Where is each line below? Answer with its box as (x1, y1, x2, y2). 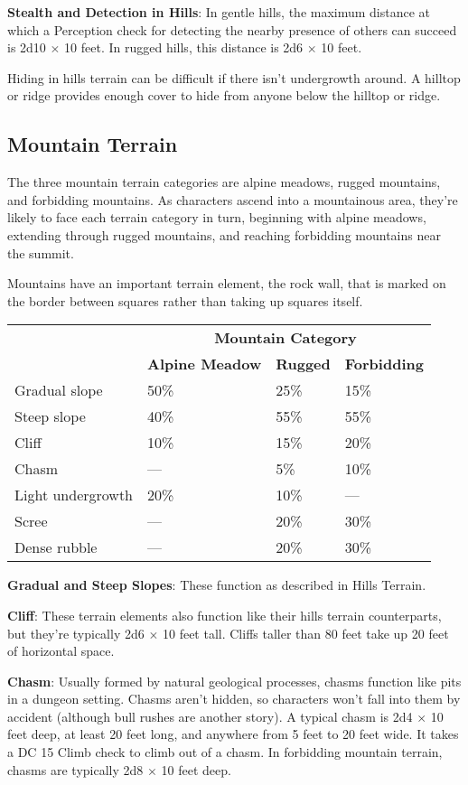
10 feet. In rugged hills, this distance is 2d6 (64, 38, 304, 57)
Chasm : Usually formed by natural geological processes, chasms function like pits (7, 671, 462, 690)
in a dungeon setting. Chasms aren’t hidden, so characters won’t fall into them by (7, 689, 461, 708)
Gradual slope (14, 379, 103, 401)
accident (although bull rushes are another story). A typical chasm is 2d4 (7, 706, 413, 725)
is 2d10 (7, 38, 46, 57)
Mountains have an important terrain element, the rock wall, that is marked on (7, 274, 446, 293)
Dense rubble (14, 537, 98, 558)
